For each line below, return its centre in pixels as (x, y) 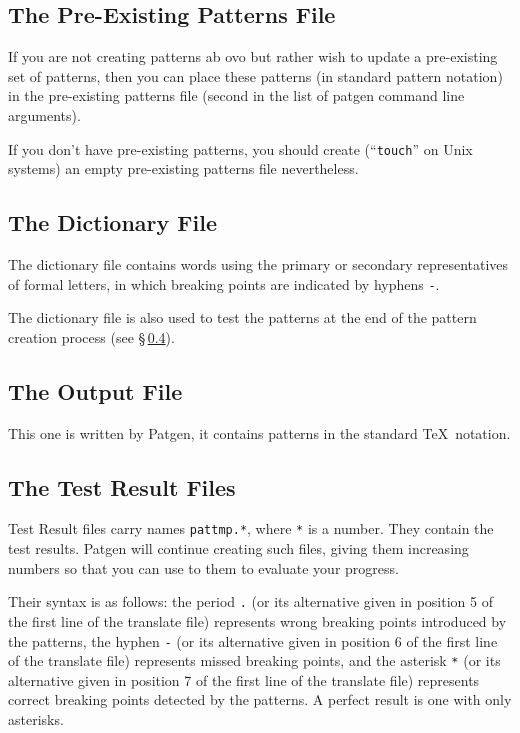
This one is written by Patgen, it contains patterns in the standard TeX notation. (259, 432)
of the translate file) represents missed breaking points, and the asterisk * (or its (254, 660)
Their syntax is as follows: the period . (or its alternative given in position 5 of (250, 601)
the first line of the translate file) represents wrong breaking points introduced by (257, 620)
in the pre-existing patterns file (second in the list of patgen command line (236, 95)
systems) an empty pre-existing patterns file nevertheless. (183, 168)
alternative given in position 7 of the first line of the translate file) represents (244, 679)
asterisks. (36, 719)
